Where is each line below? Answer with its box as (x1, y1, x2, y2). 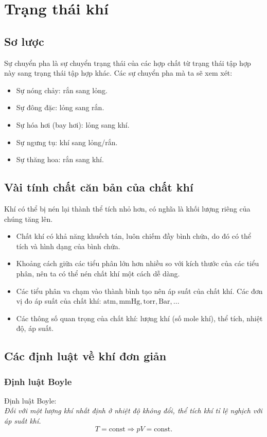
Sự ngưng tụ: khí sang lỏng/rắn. (16, 136, 118, 147)
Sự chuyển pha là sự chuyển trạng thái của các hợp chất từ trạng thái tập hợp (4, 57, 251, 68)
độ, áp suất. (16, 323, 54, 334)
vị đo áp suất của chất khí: (16, 295, 101, 306)
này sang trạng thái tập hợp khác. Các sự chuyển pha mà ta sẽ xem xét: (4, 67, 233, 78)
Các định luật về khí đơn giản (4, 348, 167, 364)
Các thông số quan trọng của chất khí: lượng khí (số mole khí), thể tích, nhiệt (16, 312, 263, 323)
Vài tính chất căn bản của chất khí (4, 179, 193, 195)
